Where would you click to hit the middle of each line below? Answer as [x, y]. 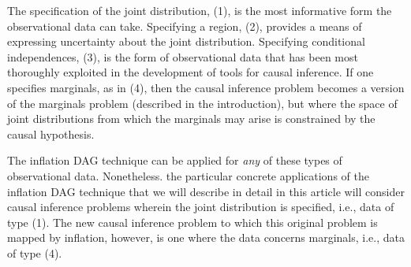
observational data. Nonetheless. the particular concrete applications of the [188, 175]
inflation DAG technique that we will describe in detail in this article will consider [206, 191]
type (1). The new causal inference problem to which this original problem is [192, 222]
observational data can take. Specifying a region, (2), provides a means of [185, 26]
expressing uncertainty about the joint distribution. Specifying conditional [186, 41]
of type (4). [35, 252]
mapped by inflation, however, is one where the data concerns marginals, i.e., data [206, 237]
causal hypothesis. [51, 133]
